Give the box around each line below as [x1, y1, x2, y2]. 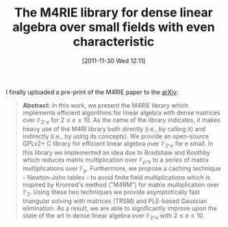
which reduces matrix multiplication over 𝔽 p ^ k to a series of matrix [22, 156, 210, 165]
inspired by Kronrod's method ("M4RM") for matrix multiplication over [22, 180, 220, 189]
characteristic [73, 34, 155, 49]
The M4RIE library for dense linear [14, 5, 213, 21]
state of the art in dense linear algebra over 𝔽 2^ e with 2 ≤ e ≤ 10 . [22, 211, 205, 221]
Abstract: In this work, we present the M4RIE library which [22, 101, 189, 109]
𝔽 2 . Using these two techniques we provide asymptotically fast [22, 188, 201, 198]
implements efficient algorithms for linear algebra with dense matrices [22, 108, 220, 117]
